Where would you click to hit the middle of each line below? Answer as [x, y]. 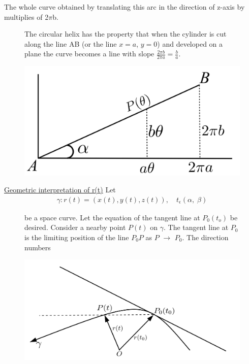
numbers [38, 247]
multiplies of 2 [26, 16]
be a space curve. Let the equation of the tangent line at [112, 217]
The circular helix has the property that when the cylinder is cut [126, 34]
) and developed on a [190, 43]
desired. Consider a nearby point [75, 227]
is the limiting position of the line [77, 237]
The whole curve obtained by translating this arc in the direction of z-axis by [124, 7]
